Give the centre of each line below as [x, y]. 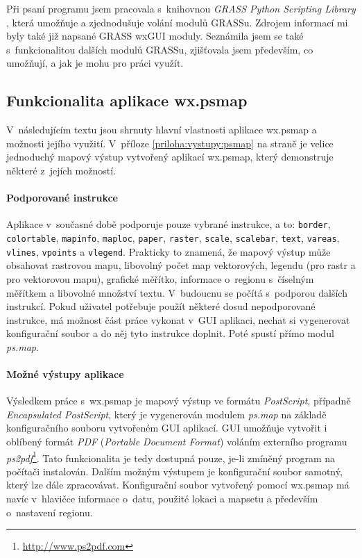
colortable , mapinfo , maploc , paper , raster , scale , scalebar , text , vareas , [173, 238]
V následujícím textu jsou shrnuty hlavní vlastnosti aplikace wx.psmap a [162, 130]
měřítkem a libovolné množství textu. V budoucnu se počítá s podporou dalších [177, 292]
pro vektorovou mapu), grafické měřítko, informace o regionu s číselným [160, 278]
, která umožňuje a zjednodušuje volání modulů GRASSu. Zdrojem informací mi [177, 22]
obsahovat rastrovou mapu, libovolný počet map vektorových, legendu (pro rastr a [181, 265]
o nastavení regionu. [50, 512]
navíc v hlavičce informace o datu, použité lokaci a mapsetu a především [162, 499]
